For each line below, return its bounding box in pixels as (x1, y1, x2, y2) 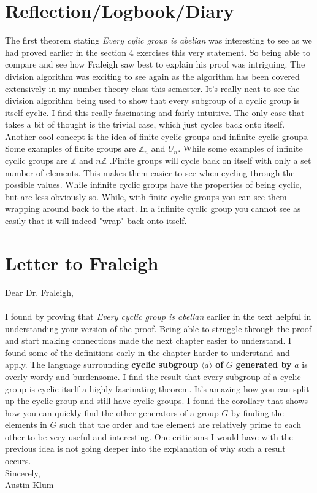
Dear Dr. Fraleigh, (5, 285, 74, 298)
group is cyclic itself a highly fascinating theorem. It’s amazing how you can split (5, 382, 310, 395)
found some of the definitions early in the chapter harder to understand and (5, 346, 290, 359)
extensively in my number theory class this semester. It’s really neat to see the (5, 82, 300, 95)
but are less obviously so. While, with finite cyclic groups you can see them (5, 190, 287, 203)
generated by (235, 358, 292, 371)
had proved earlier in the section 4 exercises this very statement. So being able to (5, 45, 310, 58)
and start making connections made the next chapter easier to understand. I (5, 334, 292, 347)
